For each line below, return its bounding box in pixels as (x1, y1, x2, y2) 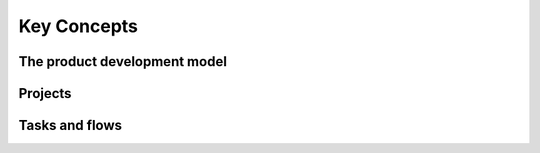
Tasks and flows (18, 117, 123, 134)
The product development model (18, 53, 227, 70)
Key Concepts (18, 15, 139, 37)
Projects (18, 85, 72, 102)
